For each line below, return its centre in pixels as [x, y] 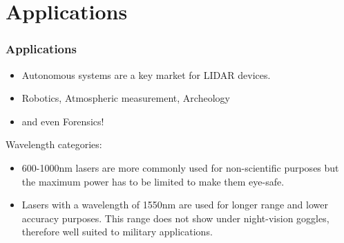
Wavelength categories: [54, 144]
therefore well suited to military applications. [117, 232]
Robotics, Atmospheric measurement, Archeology [126, 98]
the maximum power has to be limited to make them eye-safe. [153, 181]
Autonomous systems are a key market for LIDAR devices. [146, 74]
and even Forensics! [63, 121]
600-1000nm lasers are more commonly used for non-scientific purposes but [180, 167]
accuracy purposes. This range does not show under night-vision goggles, [175, 218]
